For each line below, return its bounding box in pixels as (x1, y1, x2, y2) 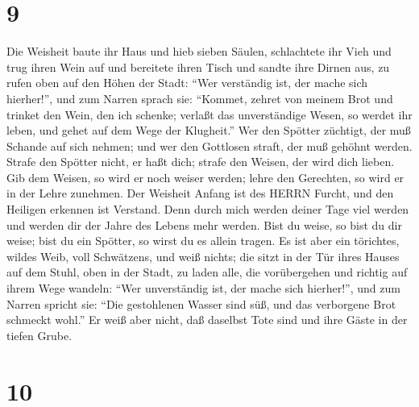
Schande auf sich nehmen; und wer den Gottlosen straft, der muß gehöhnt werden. (6, 137, 413, 154)
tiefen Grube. (6, 326, 73, 343)
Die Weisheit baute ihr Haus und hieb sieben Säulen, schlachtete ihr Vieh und (6, 43, 392, 60)
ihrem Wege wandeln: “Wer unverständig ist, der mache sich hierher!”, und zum (6, 280, 400, 297)
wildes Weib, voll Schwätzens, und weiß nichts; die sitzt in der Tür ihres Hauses (6, 247, 400, 264)
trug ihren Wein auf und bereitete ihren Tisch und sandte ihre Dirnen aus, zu (6, 58, 390, 75)
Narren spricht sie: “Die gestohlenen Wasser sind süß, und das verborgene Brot (6, 295, 396, 312)
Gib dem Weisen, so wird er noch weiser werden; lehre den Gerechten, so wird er (6, 168, 404, 185)
